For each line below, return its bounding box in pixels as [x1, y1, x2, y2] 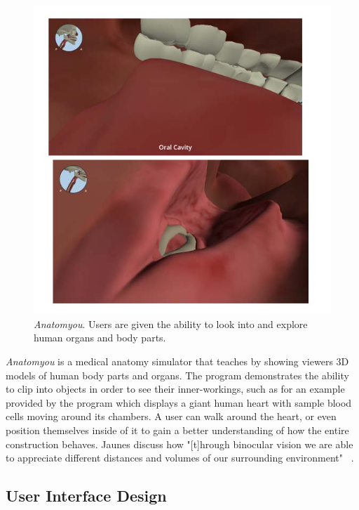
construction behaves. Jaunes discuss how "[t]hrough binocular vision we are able [6, 436, 353, 451]
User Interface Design [6, 485, 167, 506]
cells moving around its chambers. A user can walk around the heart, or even [6, 409, 337, 424]
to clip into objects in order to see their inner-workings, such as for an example [6, 381, 345, 396]
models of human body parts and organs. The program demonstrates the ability [6, 367, 349, 382]
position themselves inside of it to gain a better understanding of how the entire [6, 423, 349, 437]
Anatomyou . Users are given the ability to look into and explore [34, 316, 308, 331]
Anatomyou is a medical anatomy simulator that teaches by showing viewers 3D [6, 354, 349, 369]
